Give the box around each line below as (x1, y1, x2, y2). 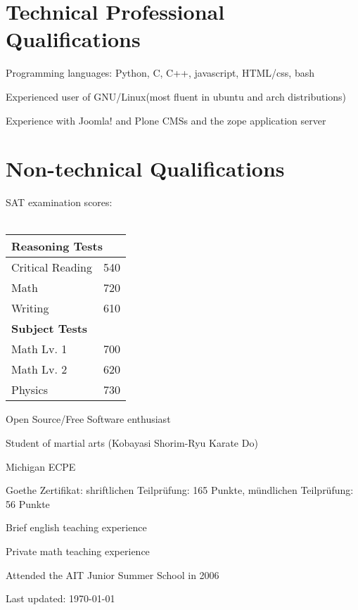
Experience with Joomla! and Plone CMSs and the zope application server (6, 113, 326, 127)
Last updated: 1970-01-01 (6, 591, 115, 606)
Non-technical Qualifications (6, 154, 285, 183)
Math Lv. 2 (11, 361, 68, 378)
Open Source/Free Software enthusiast (6, 412, 171, 426)
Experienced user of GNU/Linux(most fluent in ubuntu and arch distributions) (6, 89, 347, 103)
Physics (11, 381, 48, 398)
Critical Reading (11, 259, 92, 276)
